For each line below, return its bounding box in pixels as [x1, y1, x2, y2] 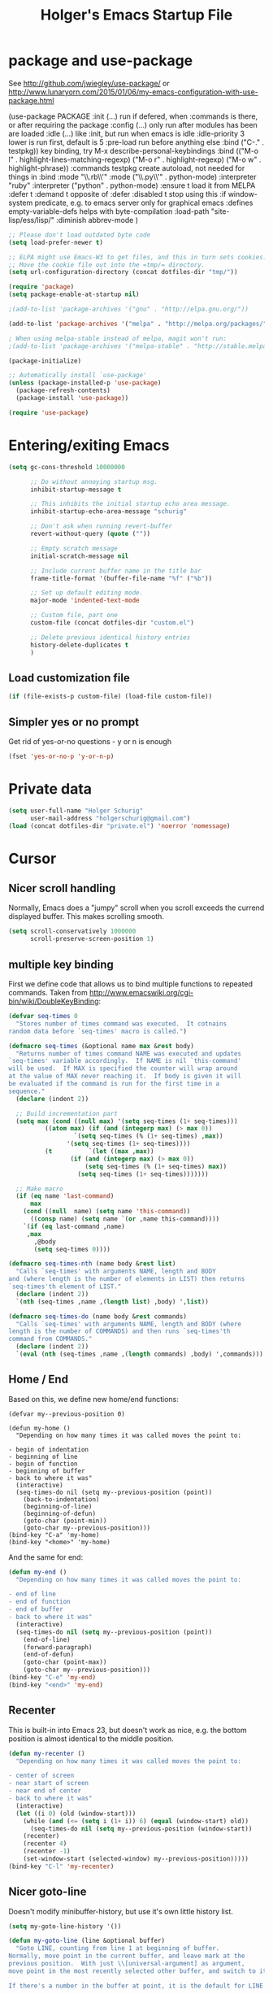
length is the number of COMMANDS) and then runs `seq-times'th [8, 1327, 231, 1335]
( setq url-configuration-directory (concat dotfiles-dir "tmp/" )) [8, 268, 238, 276]
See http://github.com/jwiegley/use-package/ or [8, 78, 170, 88]
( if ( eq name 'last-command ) [15, 1192, 115, 1200]
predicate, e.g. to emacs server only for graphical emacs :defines [34, 198, 253, 207]
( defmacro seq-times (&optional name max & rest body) [8, 1042, 195, 1050]
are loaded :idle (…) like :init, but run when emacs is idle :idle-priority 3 [8, 128, 245, 138]
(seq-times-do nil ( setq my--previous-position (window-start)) [29, 1824, 253, 1833]
